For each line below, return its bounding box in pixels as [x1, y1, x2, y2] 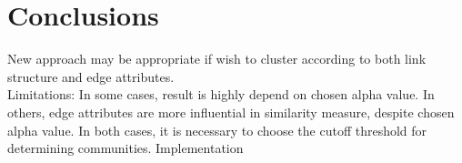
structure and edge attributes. [7, 66, 175, 86]
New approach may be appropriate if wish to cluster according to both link [7, 49, 427, 68]
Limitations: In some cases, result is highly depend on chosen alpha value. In [7, 85, 435, 104]
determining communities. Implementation [7, 138, 244, 158]
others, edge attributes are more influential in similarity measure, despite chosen [7, 102, 455, 121]
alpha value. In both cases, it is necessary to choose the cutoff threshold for [7, 120, 427, 139]
